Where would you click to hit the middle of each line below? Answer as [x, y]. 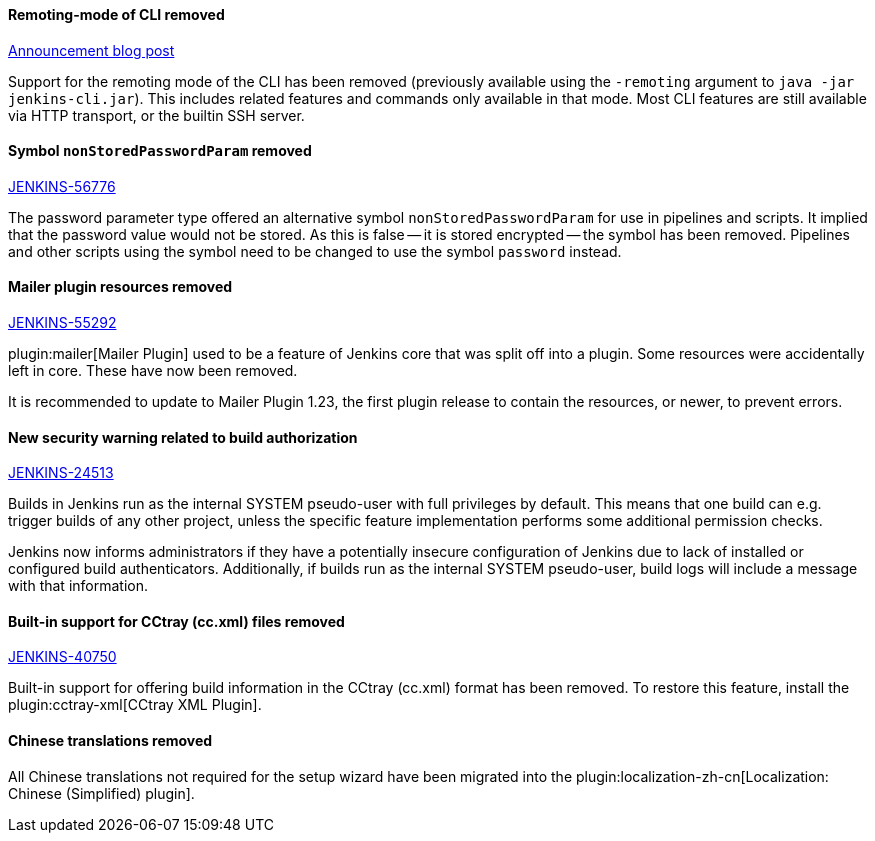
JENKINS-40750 [62, 657]
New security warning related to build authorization [183, 437]
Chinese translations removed [110, 741]
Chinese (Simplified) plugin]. [101, 793]
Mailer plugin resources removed [120, 287]
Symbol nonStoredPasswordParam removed [160, 151]
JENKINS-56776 [62, 186]
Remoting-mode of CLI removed [116, 14]
